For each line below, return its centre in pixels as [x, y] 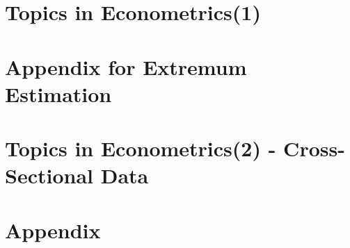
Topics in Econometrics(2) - [141, 148]
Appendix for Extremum [126, 66]
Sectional [49, 175]
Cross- [314, 148]
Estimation [58, 93]
